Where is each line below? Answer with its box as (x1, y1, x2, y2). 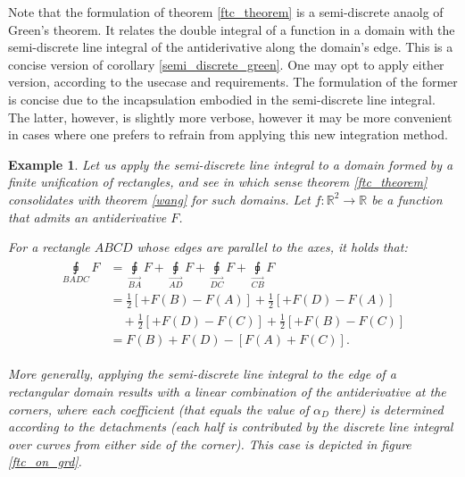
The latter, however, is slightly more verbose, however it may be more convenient (8, 107, 453, 126)
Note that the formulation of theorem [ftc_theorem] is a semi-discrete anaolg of (8, 3, 444, 21)
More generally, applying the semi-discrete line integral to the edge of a (8, 364, 396, 383)
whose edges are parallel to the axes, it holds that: (137, 238, 408, 256)
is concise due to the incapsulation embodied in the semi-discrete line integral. (8, 89, 436, 108)
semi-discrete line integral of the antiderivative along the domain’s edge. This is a (8, 38, 453, 56)
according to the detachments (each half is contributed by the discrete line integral (8, 417, 453, 436)
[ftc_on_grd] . (8, 452, 82, 471)
